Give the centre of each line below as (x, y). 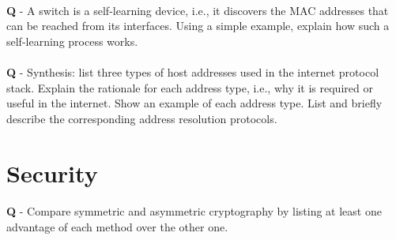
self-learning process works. (72, 41)
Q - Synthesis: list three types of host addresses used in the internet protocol (193, 71)
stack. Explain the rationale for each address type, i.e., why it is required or (190, 87)
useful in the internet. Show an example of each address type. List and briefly (194, 103)
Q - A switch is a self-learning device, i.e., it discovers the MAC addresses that (198, 10)
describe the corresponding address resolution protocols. (142, 118)
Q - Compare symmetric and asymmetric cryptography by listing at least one (194, 211)
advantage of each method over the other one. (117, 226)
